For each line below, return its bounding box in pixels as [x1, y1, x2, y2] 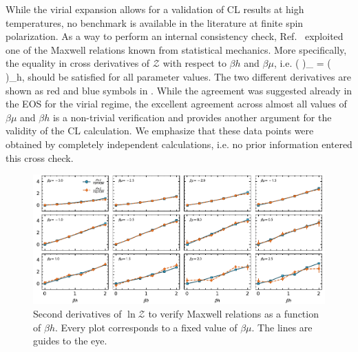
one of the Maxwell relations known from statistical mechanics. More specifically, [6, 42, 347, 56]
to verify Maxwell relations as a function [148, 307, 319, 321]
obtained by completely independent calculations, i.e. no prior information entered [6, 136, 352, 151]
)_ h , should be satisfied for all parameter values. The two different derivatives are [6, 69, 351, 83]
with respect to [162, 56, 227, 70]
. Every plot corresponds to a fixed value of [54, 320, 238, 334]
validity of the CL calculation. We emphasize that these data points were [6, 123, 314, 138]
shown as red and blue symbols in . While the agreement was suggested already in [6, 83, 352, 97]
